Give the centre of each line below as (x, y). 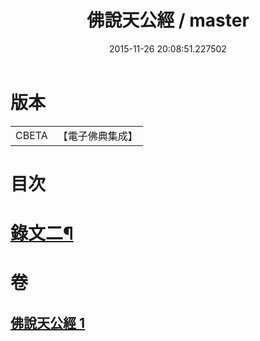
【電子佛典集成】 (97, 136)
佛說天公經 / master (168, 20)
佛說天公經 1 (48, 322)
